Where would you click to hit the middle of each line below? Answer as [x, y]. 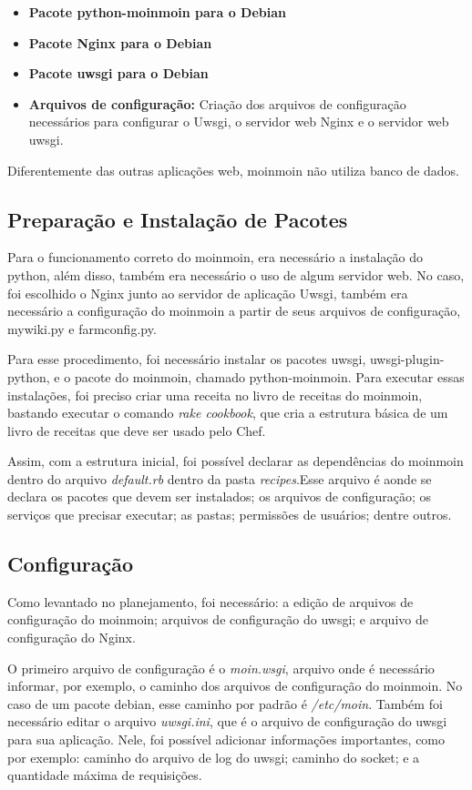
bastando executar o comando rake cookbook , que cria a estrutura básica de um [228, 413]
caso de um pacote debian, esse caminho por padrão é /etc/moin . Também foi [225, 703]
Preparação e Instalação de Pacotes [178, 219]
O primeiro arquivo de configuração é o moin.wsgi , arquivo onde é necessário [221, 668]
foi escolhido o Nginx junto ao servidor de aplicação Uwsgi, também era [208, 293]
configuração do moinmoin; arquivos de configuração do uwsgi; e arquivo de [218, 619]
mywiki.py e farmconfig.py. [82, 328]
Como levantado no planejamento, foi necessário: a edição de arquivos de [210, 601]
